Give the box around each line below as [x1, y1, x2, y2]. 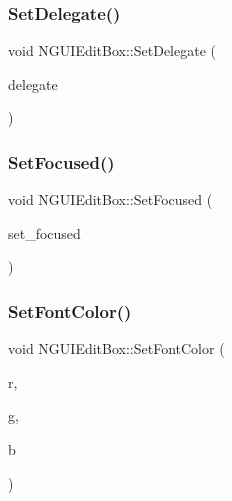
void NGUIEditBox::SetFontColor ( [8, 338, 225, 359]
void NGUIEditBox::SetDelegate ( [8, 40, 216, 61]
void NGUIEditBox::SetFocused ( [8, 189, 213, 210]
